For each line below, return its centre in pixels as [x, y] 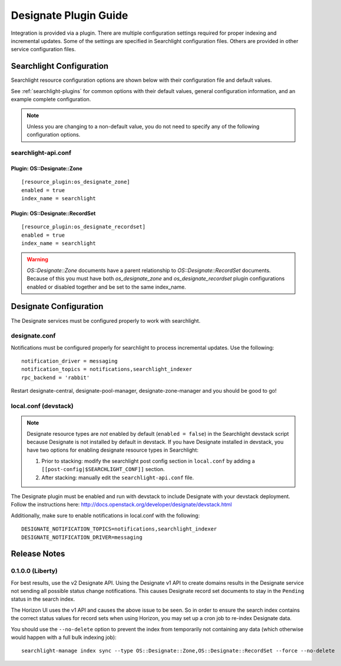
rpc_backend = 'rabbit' [56, 377]
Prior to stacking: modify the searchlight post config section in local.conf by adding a [148, 461]
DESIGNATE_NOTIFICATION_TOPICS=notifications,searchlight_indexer [119, 529]
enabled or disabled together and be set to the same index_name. [107, 287]
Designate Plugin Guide [69, 15]
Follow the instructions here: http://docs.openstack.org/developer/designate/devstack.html [121, 505]
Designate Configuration [57, 307]
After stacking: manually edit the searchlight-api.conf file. [118, 478]
